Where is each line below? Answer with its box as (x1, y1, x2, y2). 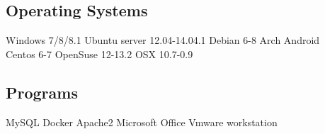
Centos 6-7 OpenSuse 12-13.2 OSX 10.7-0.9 (6, 46, 193, 61)
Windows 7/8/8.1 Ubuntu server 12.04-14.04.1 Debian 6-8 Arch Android (6, 33, 320, 48)
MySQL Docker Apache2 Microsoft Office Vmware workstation (6, 114, 278, 129)
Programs (6, 81, 78, 103)
